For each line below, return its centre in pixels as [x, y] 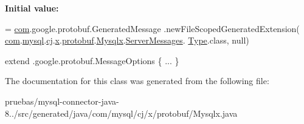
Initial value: [32, 8]
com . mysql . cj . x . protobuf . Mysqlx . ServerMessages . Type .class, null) [127, 40]
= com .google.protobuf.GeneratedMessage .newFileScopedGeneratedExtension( [152, 28]
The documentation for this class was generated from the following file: [137, 81]
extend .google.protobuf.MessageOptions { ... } [92, 60]
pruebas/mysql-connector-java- [62, 101]
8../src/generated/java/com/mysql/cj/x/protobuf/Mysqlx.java [121, 113]
